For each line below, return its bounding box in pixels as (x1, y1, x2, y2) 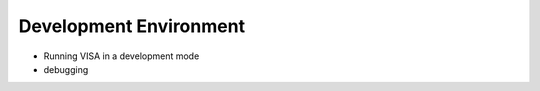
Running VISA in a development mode (43, 50, 200, 62)
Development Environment (18, 15, 245, 37)
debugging (43, 63, 89, 75)
